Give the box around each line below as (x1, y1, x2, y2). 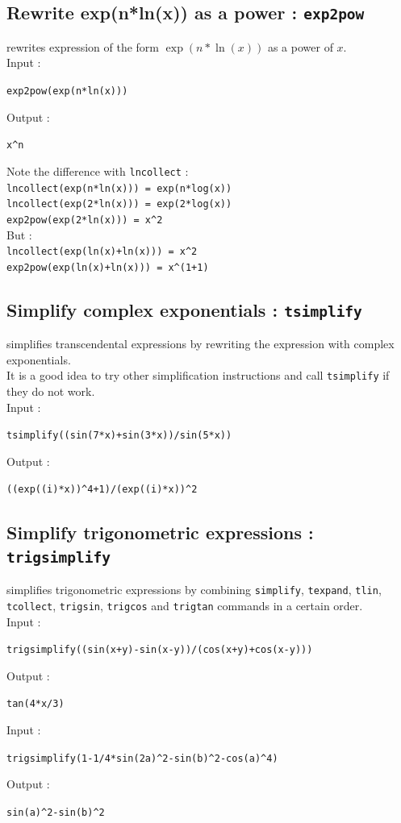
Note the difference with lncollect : (6, 162, 189, 179)
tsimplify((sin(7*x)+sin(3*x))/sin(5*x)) (6, 430, 232, 442)
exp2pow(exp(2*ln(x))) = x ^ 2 (6, 214, 163, 226)
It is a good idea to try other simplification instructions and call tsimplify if (6, 367, 390, 384)
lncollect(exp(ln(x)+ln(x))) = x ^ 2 (6, 246, 198, 258)
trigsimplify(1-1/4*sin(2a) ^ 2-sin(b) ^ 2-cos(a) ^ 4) (6, 752, 278, 764)
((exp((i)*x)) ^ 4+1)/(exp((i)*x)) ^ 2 (6, 484, 198, 496)
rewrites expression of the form (6, 38, 159, 55)
